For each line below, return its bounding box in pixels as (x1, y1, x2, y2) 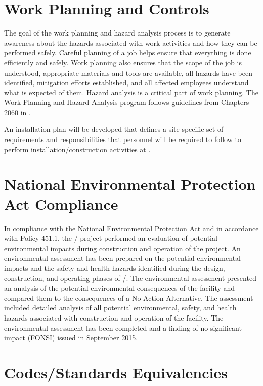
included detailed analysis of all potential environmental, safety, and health (4, 302, 237, 313)
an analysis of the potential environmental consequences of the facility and (4, 283, 235, 293)
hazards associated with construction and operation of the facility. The (4, 312, 224, 323)
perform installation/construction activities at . (4, 144, 151, 154)
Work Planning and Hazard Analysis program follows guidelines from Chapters (4, 97, 249, 108)
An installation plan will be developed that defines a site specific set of (4, 124, 224, 134)
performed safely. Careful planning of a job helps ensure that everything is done (4, 47, 251, 58)
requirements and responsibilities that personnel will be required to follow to (4, 134, 241, 145)
